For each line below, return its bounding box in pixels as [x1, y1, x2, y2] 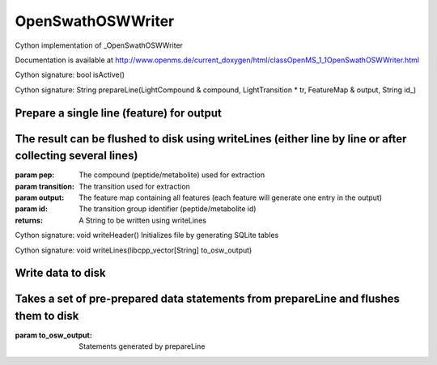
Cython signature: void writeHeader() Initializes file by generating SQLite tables [15, 231, 279, 240]
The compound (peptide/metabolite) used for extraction [78, 170, 265, 180]
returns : [15, 215, 44, 225]
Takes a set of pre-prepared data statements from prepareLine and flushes [15, 292, 401, 306]
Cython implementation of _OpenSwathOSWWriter [15, 40, 184, 50]
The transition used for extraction [78, 181, 190, 191]
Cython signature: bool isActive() [15, 70, 125, 80]
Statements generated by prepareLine [78, 342, 206, 351]
